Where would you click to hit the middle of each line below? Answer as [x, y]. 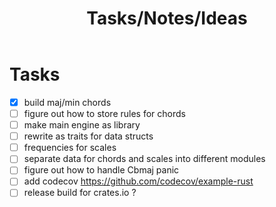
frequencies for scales [70, 148]
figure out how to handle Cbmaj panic [101, 170]
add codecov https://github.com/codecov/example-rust [138, 181]
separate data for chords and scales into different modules [144, 159]
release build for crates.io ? [80, 193]
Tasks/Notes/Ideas [167, 18]
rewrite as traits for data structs [88, 136]
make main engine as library [82, 125]
